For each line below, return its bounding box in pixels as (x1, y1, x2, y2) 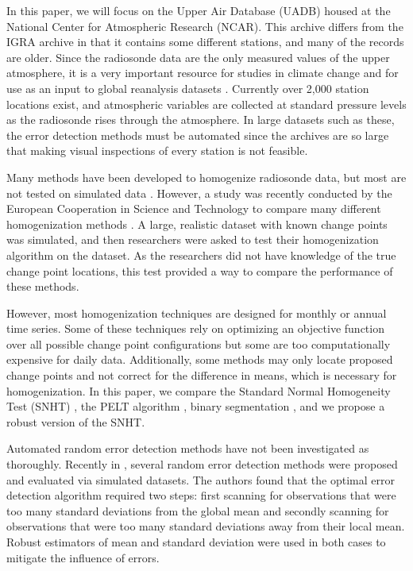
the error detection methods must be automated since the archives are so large (6, 126, 389, 143)
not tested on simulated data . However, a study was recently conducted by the (6, 184, 392, 201)
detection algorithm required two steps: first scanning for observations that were (6, 487, 396, 503)
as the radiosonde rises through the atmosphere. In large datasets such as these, (6, 111, 395, 128)
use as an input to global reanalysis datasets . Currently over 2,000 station (6, 79, 369, 96)
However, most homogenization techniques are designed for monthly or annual (6, 304, 387, 321)
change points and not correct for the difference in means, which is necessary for (6, 367, 397, 384)
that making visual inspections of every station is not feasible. (6, 142, 308, 159)
